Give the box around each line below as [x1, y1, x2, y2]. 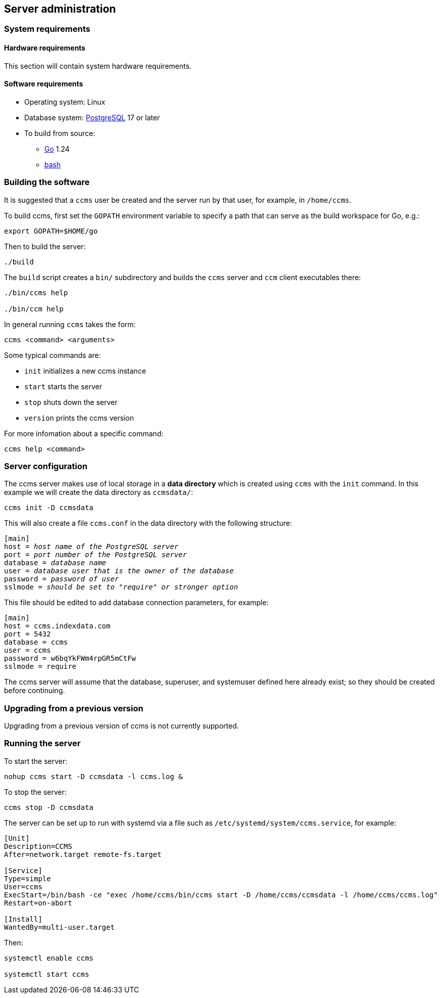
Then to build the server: [4, 242, 86, 251]
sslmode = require [4, 662, 77, 671]
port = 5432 [4, 630, 51, 639]
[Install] [4, 915, 42, 923]
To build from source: [24, 128, 95, 138]
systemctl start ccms [4, 970, 89, 978]
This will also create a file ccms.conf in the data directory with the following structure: [4, 519, 292, 528]
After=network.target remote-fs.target [4, 850, 161, 858]
